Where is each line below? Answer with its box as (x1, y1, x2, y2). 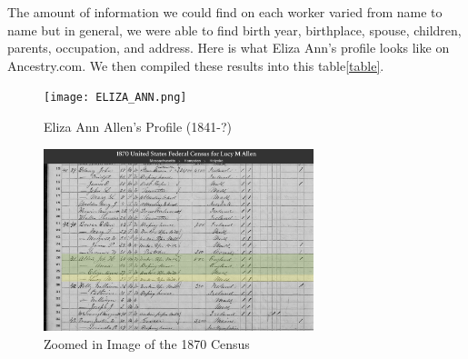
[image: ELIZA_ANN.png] (44, 91, 187, 105)
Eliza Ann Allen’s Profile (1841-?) (44, 117, 233, 136)
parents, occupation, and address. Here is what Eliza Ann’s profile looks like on (7, 38, 450, 57)
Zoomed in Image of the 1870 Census (44, 334, 250, 354)
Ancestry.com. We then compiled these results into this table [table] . (7, 55, 384, 75)
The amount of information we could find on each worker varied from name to (7, 3, 443, 21)
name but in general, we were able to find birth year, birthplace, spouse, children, (7, 20, 462, 39)
